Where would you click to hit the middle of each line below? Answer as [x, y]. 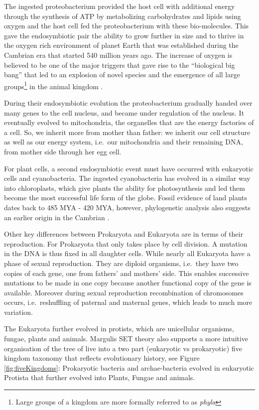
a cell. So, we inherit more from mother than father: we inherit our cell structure [127, 132]
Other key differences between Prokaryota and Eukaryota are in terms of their [124, 234]
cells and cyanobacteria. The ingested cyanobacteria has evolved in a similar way [127, 178]
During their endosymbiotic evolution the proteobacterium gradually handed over [128, 103]
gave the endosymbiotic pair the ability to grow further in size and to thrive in [124, 35]
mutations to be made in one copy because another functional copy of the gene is [128, 283]
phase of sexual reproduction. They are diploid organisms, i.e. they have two [121, 263]
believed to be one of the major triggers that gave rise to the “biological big [120, 65]
